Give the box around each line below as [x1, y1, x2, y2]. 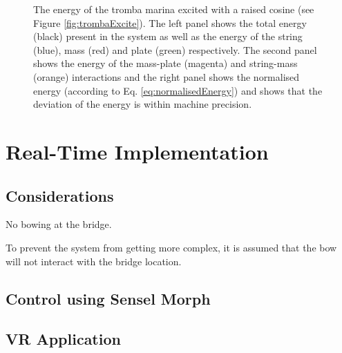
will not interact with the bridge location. [6, 254, 182, 268]
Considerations [6, 184, 114, 206]
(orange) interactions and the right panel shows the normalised [33, 69, 300, 84]
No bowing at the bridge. [6, 217, 112, 231]
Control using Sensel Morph [6, 287, 211, 309]
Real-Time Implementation [6, 137, 269, 165]
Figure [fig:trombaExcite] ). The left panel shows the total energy [33, 15, 307, 30]
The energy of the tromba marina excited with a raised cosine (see [33, 2, 314, 16]
